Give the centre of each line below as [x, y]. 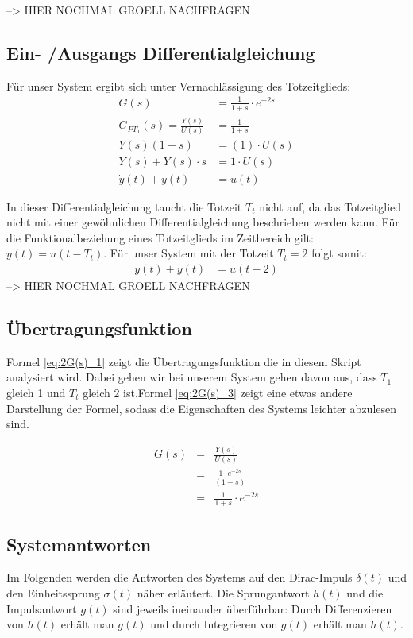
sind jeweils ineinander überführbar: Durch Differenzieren [253, 608]
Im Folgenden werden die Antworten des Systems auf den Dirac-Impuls [179, 577]
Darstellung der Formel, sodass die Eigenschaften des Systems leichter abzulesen [202, 408]
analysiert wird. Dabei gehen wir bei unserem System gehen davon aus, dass [192, 377]
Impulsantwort [42, 608]
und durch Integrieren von [214, 624]
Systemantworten [79, 544]
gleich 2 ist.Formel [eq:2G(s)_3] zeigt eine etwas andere [218, 392]
